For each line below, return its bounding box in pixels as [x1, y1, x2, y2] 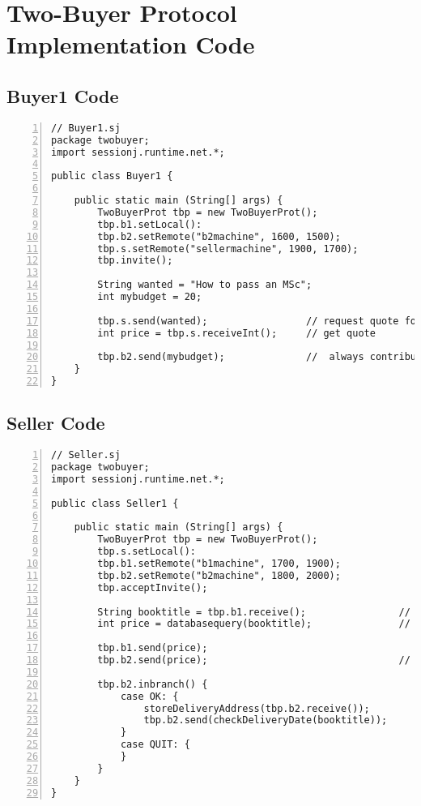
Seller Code [6, 410, 105, 435]
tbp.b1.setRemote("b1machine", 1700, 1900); [97, 558, 341, 570]
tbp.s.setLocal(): [97, 546, 196, 558]
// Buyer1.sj [51, 122, 121, 134]
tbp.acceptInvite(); [97, 581, 208, 594]
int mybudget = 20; [97, 291, 202, 303]
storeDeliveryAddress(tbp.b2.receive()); [143, 702, 370, 714]
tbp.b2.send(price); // [97, 654, 410, 667]
